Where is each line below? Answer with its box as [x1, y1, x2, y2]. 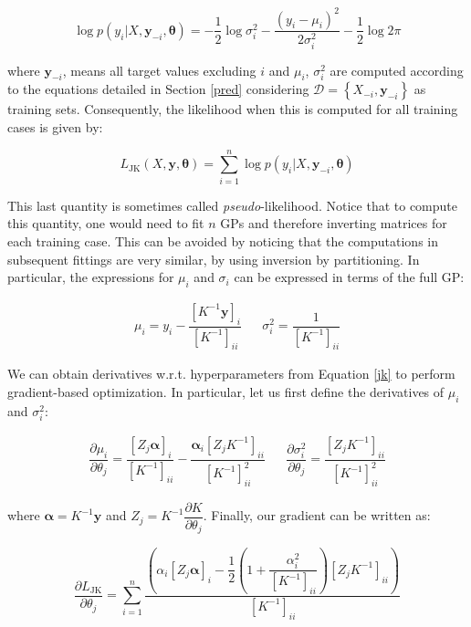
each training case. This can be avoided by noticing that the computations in [7, 231, 438, 250]
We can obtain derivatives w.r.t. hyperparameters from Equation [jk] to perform [7, 364, 455, 383]
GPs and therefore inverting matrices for [220, 214, 447, 233]
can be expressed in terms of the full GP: [234, 267, 465, 287]
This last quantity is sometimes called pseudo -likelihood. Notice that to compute [7, 195, 458, 214]
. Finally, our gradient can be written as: [203, 506, 431, 525]
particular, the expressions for [7, 267, 174, 287]
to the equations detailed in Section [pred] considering [7, 79, 309, 99]
